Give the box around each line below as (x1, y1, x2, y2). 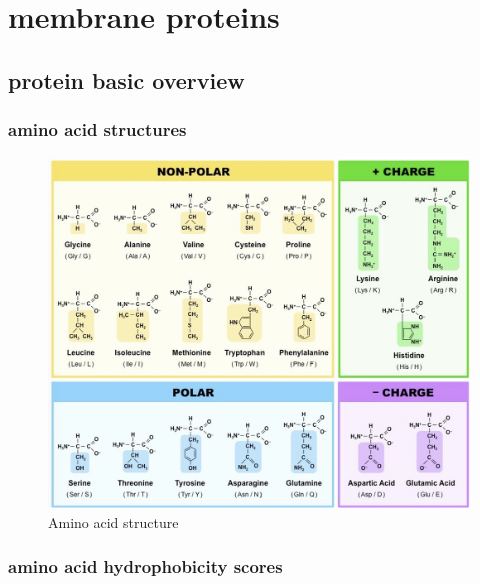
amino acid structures (8, 117, 187, 142)
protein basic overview (8, 64, 245, 95)
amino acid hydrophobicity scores (8, 554, 283, 579)
